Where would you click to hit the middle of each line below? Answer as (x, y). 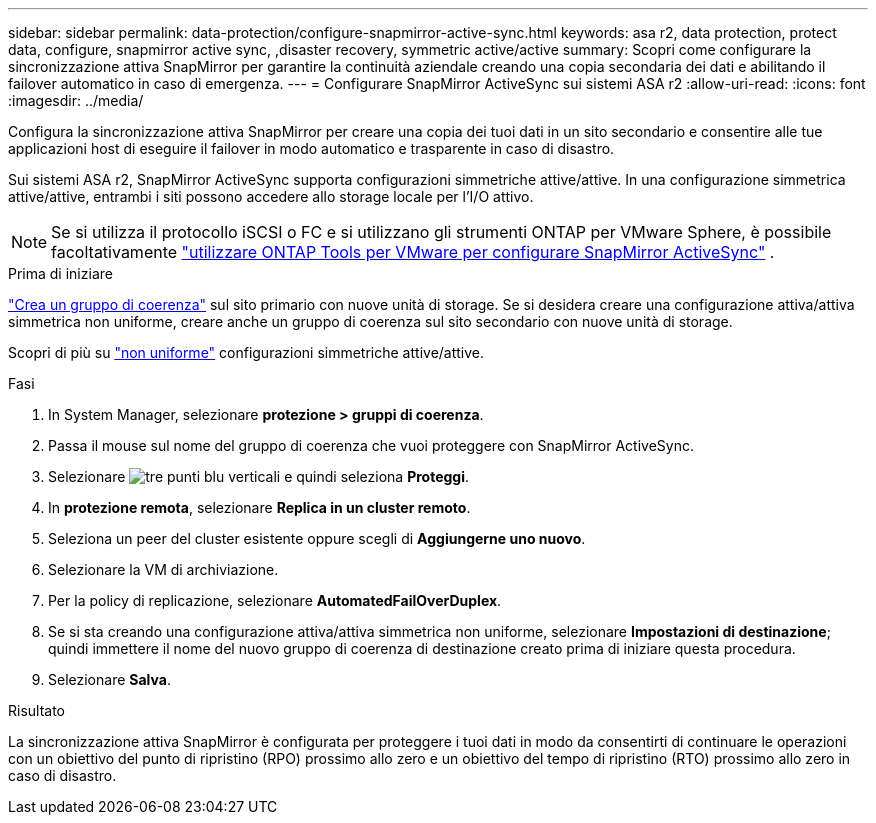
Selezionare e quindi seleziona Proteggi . (259, 476)
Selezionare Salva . (109, 679)
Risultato (37, 710)
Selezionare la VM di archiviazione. (163, 569)
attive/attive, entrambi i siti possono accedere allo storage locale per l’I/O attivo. (271, 196)
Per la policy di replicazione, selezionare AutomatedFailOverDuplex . (275, 600)
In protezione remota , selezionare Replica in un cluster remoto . (259, 507)
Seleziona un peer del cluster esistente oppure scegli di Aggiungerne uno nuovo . (317, 538)
